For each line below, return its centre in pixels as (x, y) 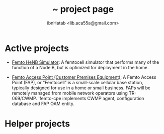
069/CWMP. (25, 98)
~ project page (83, 9)
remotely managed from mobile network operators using (70, 93)
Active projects (37, 48)
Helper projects (37, 124)
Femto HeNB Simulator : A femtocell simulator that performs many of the (85, 62)
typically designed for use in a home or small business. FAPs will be (81, 88)
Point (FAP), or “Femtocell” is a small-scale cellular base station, (78, 82)
